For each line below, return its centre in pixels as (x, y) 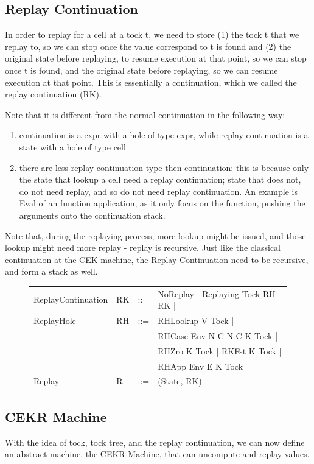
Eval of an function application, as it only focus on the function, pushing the (162, 203)
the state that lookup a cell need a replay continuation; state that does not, (160, 179)
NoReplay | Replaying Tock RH (217, 293)
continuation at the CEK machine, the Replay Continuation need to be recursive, (157, 259)
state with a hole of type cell (72, 146)
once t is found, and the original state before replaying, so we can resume (141, 70)
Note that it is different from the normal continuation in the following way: (145, 114)
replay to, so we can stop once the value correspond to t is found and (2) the (148, 46)
